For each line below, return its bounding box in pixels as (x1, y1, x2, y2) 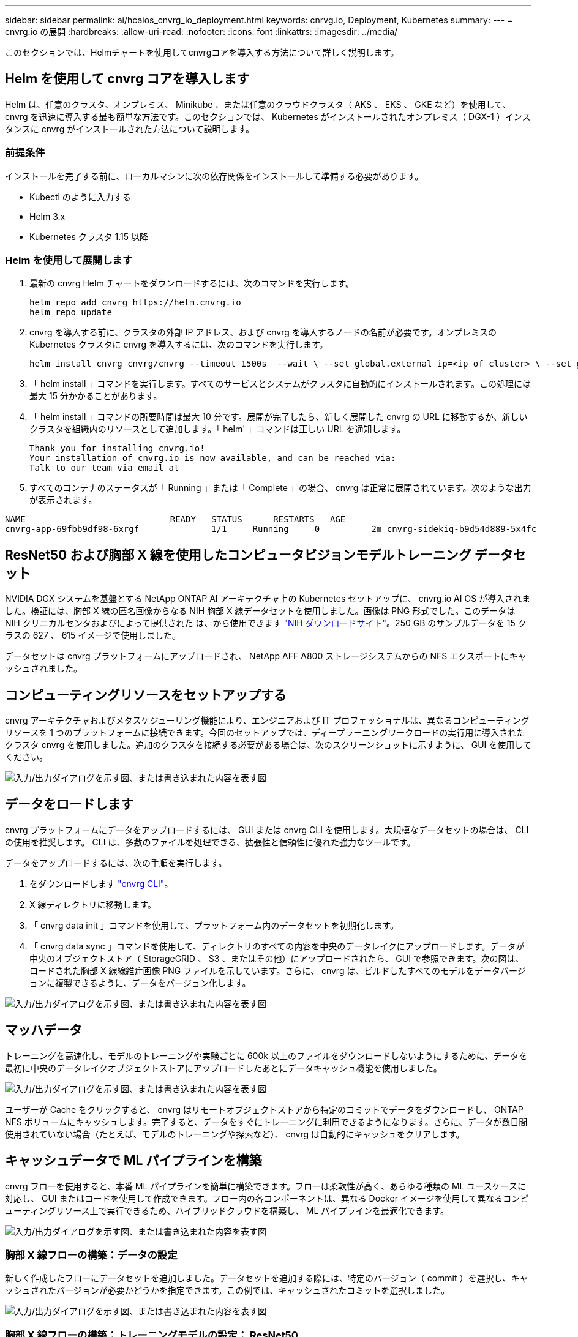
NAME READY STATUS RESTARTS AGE (5, 514, 346, 525)
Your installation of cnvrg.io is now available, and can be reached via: (29, 453, 396, 463)
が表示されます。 (29, 495, 97, 506)
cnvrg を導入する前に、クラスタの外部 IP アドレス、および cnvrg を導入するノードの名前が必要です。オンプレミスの (29, 327, 497, 338)
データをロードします (5, 796, 133, 812)
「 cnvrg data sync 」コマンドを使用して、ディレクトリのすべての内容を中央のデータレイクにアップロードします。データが (29, 940, 525, 951)
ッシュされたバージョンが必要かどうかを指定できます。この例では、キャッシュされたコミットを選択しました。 (5, 1285, 450, 1296)
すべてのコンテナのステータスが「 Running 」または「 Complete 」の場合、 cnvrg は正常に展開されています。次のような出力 (29, 482, 531, 493)
